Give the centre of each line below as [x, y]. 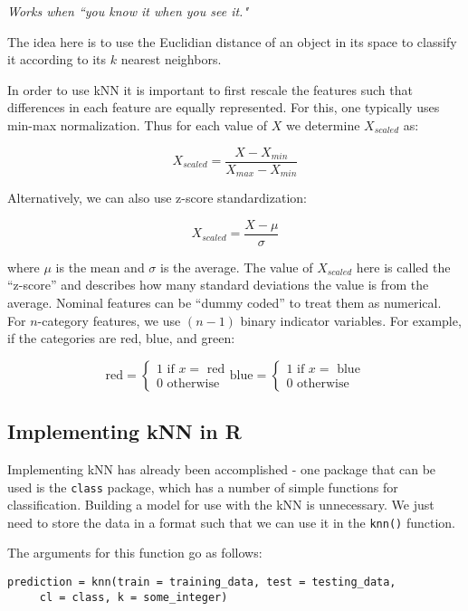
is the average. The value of [237, 267]
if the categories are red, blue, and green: [121, 338]
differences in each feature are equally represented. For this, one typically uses [224, 107]
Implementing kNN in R [124, 431]
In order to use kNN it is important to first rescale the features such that [210, 89]
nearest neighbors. [171, 59]
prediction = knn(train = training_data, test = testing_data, [202, 582]
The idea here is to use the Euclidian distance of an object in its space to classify [232, 41]
